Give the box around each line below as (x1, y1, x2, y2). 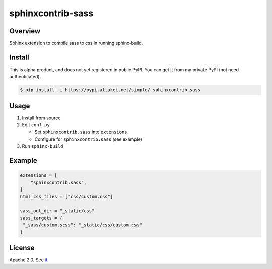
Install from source (22, 115, 61, 121)
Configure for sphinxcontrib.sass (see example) (34, 136, 142, 142)
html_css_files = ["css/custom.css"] (20, 194, 113, 199)
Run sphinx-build (22, 143, 63, 149)
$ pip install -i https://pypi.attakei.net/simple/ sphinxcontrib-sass (20, 87, 201, 93)
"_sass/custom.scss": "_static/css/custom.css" (23, 222, 143, 228)
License (9, 243, 35, 252)
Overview (9, 27, 41, 35)
